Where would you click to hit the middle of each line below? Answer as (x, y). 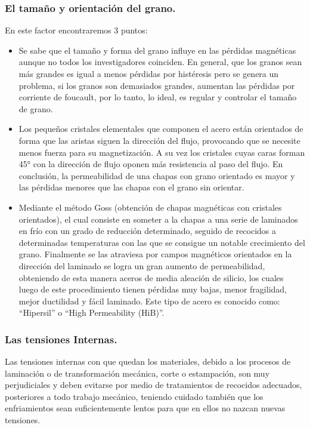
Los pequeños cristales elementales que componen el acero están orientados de (161, 129)
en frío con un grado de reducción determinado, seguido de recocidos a (148, 231)
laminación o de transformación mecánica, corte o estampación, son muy (137, 373)
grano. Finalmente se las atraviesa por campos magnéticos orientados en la (155, 254)
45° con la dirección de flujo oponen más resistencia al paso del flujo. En (151, 164)
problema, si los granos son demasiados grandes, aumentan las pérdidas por (157, 85)
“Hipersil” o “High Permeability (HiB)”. (92, 312)
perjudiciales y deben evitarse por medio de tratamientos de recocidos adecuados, (154, 385)
